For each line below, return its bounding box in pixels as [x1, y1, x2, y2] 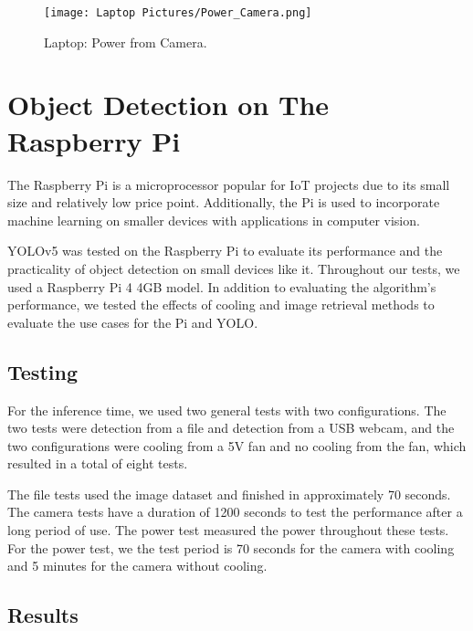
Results [7, 601, 79, 629]
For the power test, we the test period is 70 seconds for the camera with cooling [7, 538, 455, 557]
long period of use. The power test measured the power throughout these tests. [7, 521, 449, 540]
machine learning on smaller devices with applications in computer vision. [7, 210, 420, 229]
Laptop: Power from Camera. [44, 32, 207, 51]
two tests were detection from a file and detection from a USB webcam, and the [7, 418, 455, 437]
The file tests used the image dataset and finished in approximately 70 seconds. [7, 484, 451, 503]
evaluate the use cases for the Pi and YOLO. [7, 312, 258, 331]
